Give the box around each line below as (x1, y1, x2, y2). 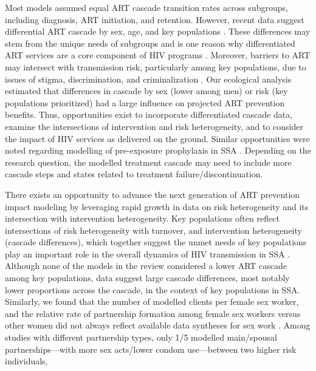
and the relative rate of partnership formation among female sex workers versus (5, 307, 301, 319)
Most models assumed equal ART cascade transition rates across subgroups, (5, 1, 288, 13)
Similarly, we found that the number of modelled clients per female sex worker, (5, 295, 299, 308)
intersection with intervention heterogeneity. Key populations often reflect (5, 212, 280, 225)
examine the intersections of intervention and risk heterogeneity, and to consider (5, 120, 303, 132)
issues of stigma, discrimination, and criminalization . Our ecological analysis (5, 72, 292, 85)
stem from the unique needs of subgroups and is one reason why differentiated (5, 36, 295, 49)
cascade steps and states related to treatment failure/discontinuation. (5, 168, 263, 180)
